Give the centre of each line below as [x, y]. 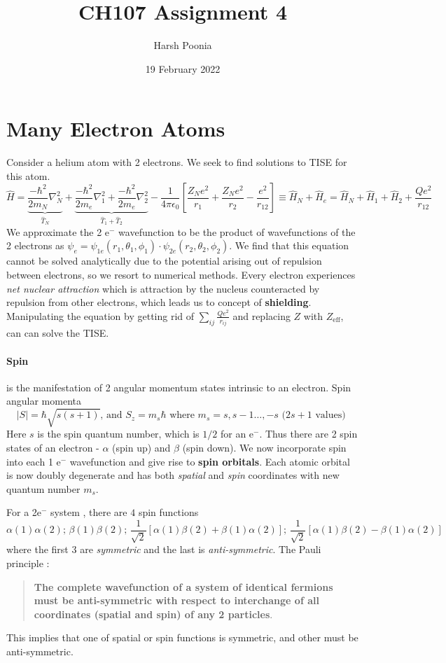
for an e [237, 434]
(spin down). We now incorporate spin [264, 448]
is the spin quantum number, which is [118, 434]
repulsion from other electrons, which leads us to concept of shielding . [159, 302]
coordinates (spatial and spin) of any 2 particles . [153, 614]
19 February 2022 [183, 68]
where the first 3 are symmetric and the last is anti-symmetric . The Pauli [164, 549]
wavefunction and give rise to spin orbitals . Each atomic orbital [210, 461]
